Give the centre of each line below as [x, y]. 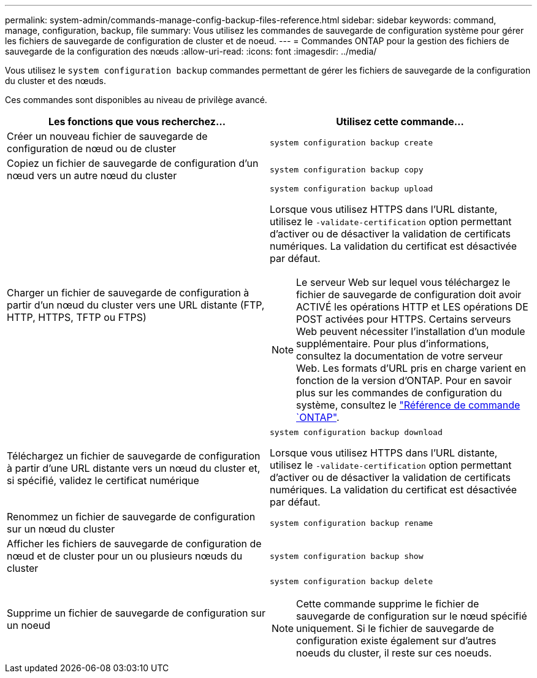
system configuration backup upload [352, 189]
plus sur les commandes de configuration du [399, 393]
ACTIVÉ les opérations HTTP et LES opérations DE [412, 307]
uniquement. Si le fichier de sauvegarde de [395, 628]
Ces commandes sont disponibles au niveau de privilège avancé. [136, 100]
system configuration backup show [347, 556]
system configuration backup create [352, 142]
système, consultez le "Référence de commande [408, 405]
